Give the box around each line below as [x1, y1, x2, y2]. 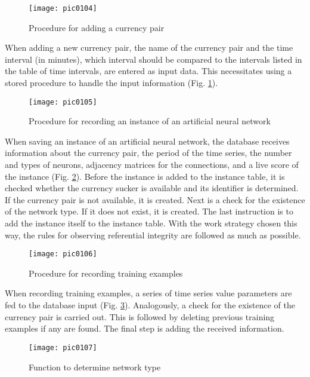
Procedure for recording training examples [29, 266, 183, 279]
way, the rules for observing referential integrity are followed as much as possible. [5, 228, 301, 241]
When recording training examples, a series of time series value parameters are [5, 287, 292, 299]
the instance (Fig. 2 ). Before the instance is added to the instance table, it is [5, 170, 285, 182]
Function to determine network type [29, 360, 161, 373]
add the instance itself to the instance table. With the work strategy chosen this [5, 217, 297, 229]
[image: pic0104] [29, 4, 97, 13]
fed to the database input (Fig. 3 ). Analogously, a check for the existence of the [5, 299, 295, 311]
